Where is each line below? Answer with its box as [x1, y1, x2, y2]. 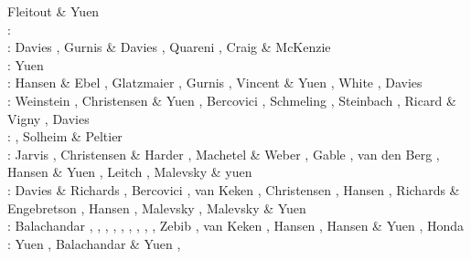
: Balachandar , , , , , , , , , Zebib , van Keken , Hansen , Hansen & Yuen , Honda [7, 216, 465, 235]
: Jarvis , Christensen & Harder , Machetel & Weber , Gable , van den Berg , [7, 144, 440, 163]
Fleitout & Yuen [7, 2, 100, 20]
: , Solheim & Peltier [7, 127, 123, 146]
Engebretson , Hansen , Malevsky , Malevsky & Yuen [7, 198, 306, 217]
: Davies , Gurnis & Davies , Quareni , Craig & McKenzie [7, 37, 331, 57]
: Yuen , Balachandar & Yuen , [7, 233, 181, 253]
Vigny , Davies [7, 109, 90, 128]
